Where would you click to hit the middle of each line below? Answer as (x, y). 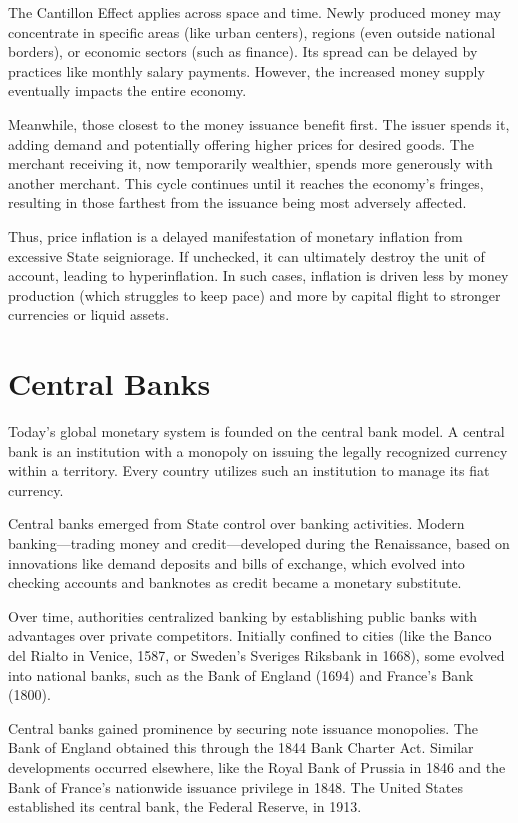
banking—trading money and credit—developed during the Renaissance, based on (259, 543)
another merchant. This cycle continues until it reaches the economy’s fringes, (246, 182)
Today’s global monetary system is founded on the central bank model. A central (256, 431)
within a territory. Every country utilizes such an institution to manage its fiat (249, 470)
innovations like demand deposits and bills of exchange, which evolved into (236, 562)
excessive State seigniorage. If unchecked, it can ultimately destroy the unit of (246, 255)
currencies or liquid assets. (89, 314)
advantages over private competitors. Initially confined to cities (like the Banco (250, 635)
